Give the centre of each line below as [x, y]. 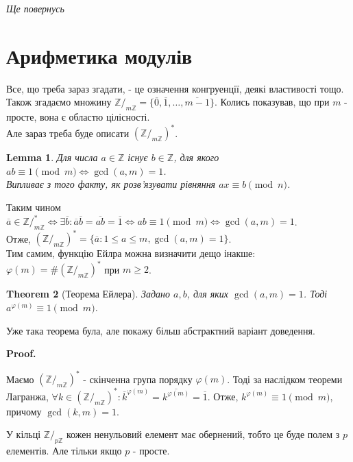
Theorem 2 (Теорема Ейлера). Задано [88, 294]
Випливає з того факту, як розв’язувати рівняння [111, 184]
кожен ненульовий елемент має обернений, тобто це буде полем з [203, 434]
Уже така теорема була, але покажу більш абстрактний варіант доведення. [161, 330]
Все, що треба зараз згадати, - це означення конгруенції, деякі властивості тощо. [175, 88]
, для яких [208, 294]
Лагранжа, [27, 396]
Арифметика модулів [99, 55]
